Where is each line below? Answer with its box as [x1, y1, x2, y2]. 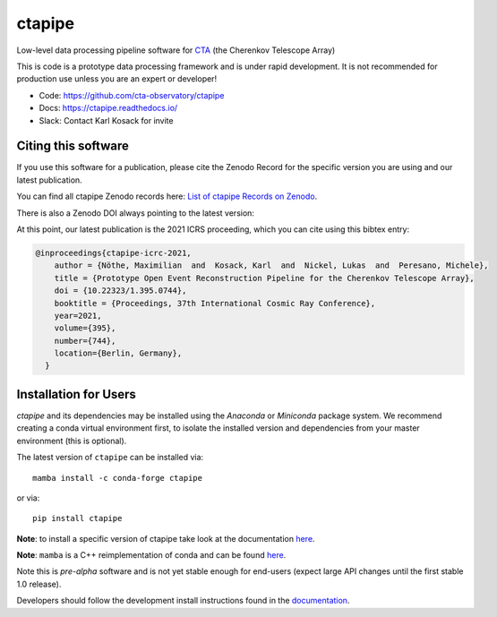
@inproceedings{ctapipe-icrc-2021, [35, 247, 192, 258]
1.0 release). [16, 578, 62, 589]
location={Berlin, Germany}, [54, 348, 183, 358]
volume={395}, [54, 323, 116, 333]
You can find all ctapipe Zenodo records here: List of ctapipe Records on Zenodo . [16, 191, 318, 201]
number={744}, [54, 336, 116, 346]
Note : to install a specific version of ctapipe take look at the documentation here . [16, 533, 315, 544]
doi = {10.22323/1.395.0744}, [54, 286, 187, 296]
